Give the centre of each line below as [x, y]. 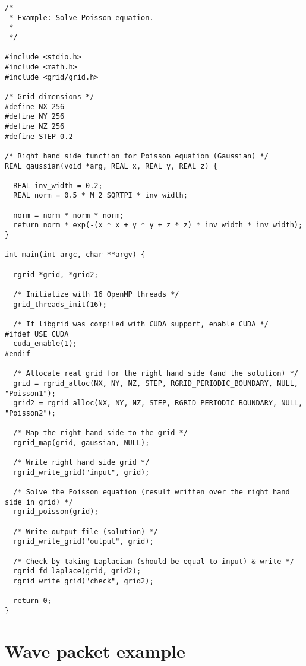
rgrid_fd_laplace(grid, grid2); [77, 571]
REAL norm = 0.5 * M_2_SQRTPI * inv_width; [100, 196]
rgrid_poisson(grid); [56, 512]
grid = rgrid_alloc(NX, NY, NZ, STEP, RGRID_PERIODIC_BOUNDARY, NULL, [156, 383]
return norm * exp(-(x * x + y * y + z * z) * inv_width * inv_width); [158, 225]
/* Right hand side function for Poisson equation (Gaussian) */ [137, 156]
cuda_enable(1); [45, 344]
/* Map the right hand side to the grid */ [100, 433]
